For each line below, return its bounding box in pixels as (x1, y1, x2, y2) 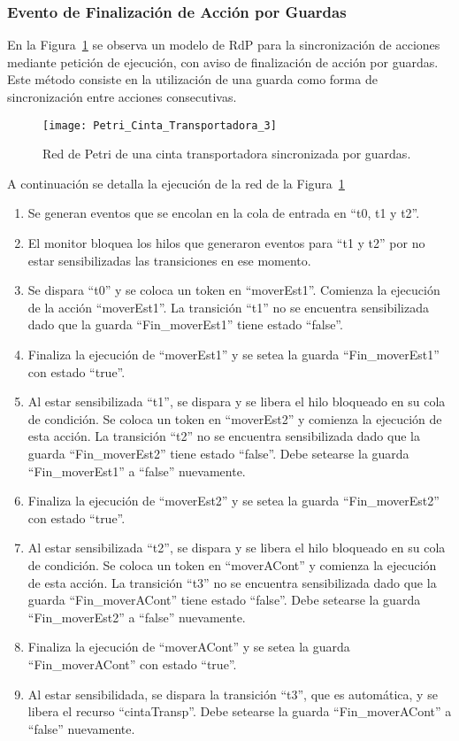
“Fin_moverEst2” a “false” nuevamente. (27, 607, 246, 626)
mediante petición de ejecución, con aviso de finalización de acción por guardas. (7, 52, 439, 71)
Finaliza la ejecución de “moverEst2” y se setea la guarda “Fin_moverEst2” (27, 491, 440, 510)
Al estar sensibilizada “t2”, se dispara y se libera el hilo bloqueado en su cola (27, 538, 446, 557)
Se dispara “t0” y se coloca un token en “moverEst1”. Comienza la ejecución (27, 281, 440, 299)
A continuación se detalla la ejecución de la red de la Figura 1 (7, 174, 345, 192)
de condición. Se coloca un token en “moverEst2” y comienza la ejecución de (27, 409, 442, 428)
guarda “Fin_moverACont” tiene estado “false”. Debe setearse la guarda (27, 590, 421, 609)
